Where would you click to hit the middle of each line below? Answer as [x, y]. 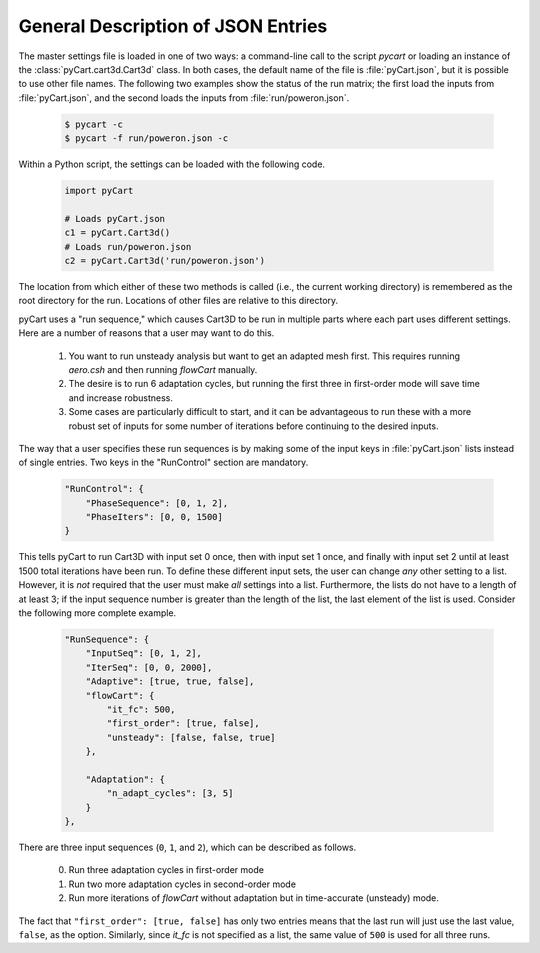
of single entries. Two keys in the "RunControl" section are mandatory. [163, 462]
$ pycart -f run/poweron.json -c [146, 138]
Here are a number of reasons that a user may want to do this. [146, 333]
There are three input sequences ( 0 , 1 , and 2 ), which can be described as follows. [187, 847]
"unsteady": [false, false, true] [191, 737]
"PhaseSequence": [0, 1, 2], [157, 503]
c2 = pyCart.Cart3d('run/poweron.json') [164, 261]
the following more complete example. [97, 613]
